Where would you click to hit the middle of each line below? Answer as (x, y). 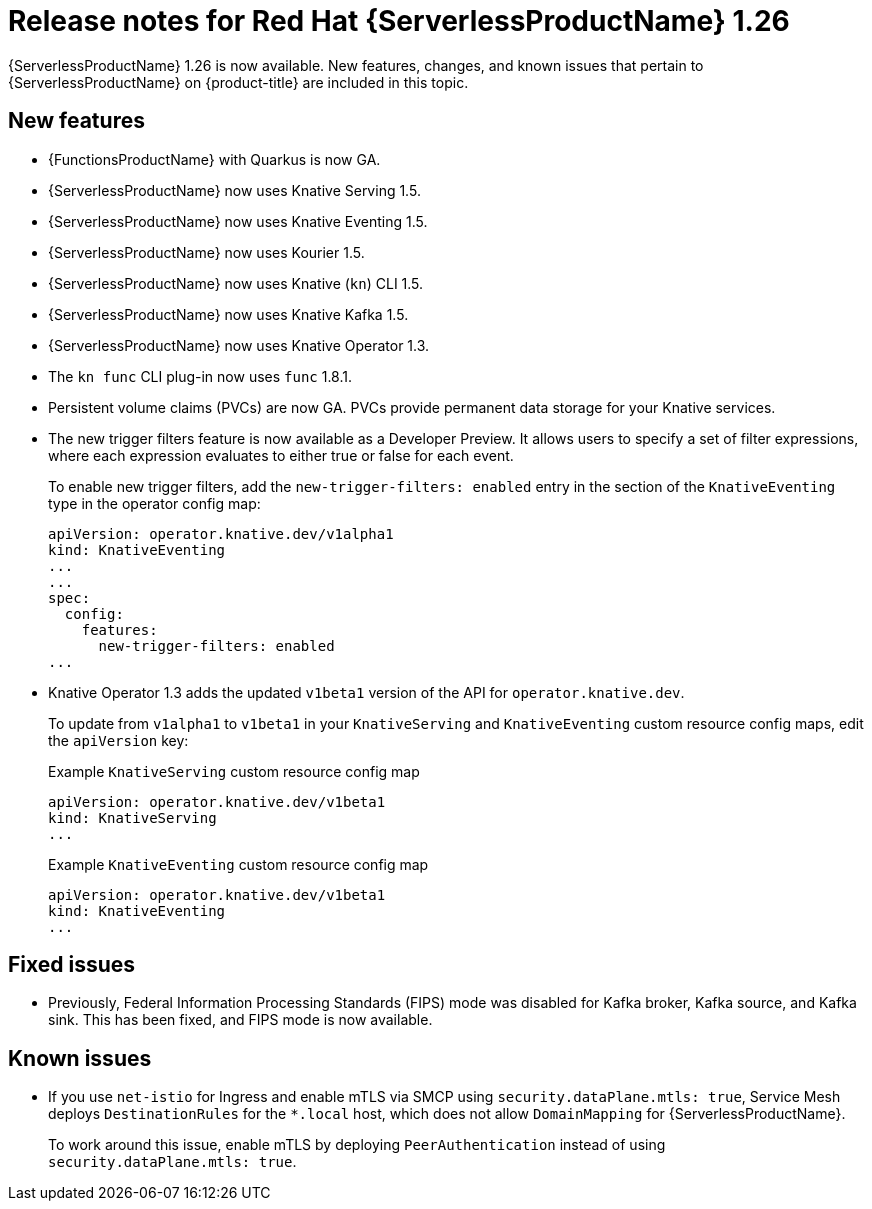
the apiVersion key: (118, 740)
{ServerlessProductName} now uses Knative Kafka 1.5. (228, 314)
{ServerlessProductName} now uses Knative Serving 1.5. (234, 190)
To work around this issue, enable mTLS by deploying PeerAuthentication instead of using (357, 1145)
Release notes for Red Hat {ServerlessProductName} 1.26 (399, 21)
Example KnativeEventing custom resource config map (238, 864)
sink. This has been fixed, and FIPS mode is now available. (240, 1020)
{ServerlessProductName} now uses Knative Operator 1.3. (239, 345)
